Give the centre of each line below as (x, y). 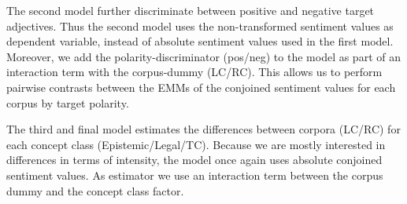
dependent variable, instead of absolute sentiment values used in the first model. (200, 41)
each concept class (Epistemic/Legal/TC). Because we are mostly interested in (196, 144)
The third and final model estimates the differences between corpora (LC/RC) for (203, 129)
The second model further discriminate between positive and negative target (191, 10)
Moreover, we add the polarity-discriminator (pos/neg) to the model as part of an (203, 56)
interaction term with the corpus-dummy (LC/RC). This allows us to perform (194, 72)
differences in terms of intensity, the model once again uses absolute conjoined (194, 160)
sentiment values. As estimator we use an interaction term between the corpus (195, 175)
